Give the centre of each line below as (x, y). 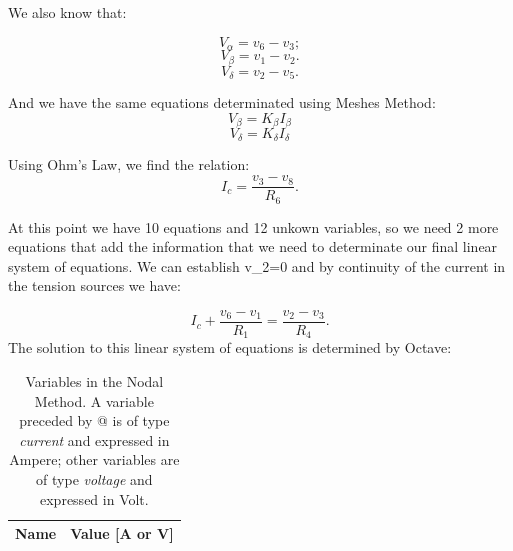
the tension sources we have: (94, 285)
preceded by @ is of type (94, 420)
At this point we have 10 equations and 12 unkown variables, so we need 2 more (253, 226)
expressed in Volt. (94, 498)
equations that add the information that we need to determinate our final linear (253, 246)
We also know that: (67, 12)
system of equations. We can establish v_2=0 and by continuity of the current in (257, 265)
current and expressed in (94, 439)
